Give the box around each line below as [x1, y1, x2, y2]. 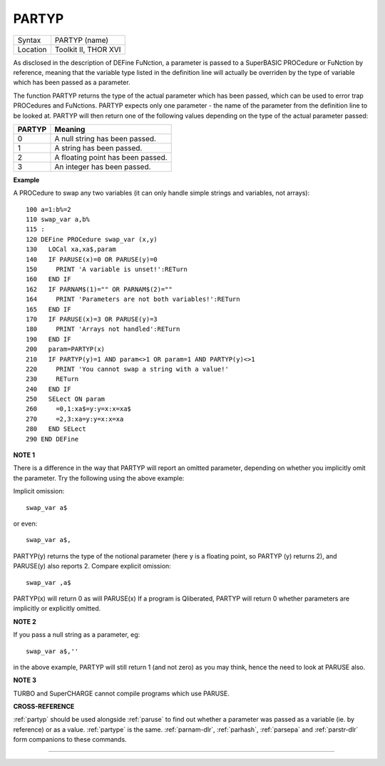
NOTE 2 [13, 617, 36, 625]
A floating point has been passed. [54, 152, 168, 162]
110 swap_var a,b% [26, 215, 91, 224]
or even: [13, 519, 38, 528]
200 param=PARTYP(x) [26, 345, 106, 353]
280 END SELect [26, 425, 86, 433]
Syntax [17, 35, 41, 45]
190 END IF [26, 335, 71, 343]
